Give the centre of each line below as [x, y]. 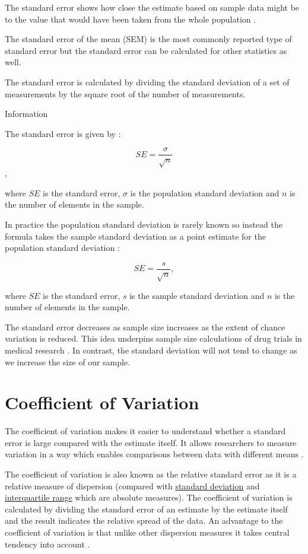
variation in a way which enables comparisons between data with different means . [154, 454]
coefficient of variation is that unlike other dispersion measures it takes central [147, 532]
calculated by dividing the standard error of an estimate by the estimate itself [146, 509]
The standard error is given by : [63, 133]
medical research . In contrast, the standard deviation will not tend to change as [151, 350]
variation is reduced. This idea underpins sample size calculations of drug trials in [153, 338]
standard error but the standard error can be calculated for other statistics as [146, 50]
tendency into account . [47, 544]
